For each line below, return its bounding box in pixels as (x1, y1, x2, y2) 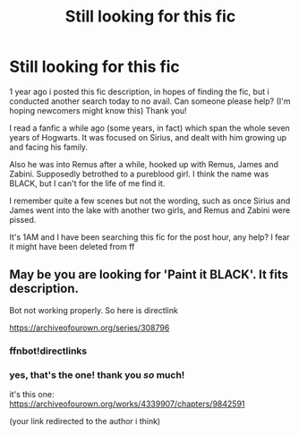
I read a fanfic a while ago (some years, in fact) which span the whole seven (9, 123, 291, 133)
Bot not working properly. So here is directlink (9, 304, 179, 315)
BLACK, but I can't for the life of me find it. (9, 177, 166, 189)
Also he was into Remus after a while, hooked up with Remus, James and (9, 158, 279, 169)
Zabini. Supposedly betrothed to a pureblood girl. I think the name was (9, 168, 269, 179)
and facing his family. (9, 141, 88, 152)
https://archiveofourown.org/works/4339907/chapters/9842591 (9, 398, 245, 409)
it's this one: (9, 388, 55, 399)
